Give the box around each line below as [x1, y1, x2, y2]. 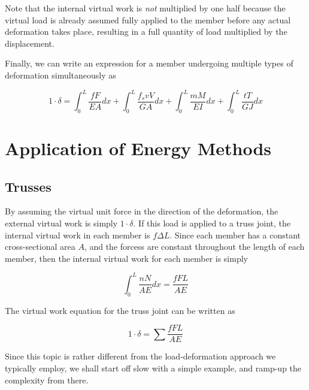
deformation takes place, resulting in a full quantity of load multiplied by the [5, 25, 287, 38]
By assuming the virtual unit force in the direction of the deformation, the [5, 205, 278, 217]
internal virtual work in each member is [5, 228, 150, 241]
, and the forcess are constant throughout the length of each [84, 240, 305, 253]
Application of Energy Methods [5, 136, 272, 161]
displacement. [5, 37, 54, 49]
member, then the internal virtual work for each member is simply [5, 252, 248, 264]
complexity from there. [5, 373, 89, 386]
